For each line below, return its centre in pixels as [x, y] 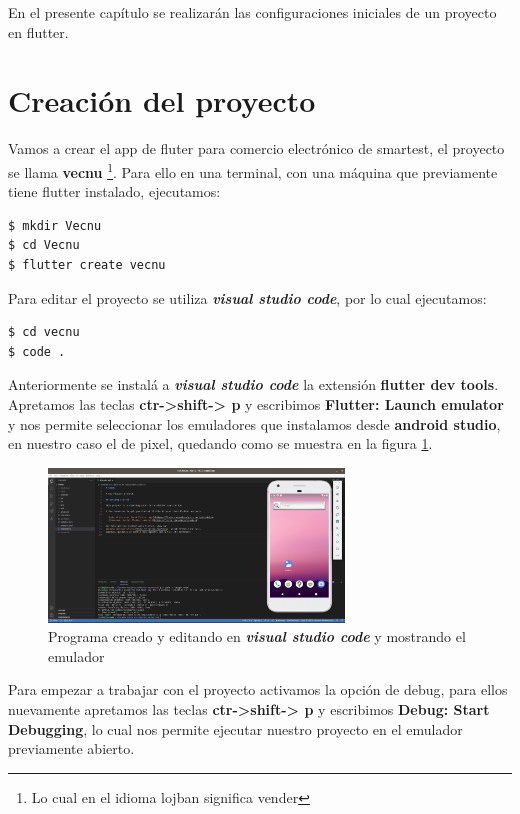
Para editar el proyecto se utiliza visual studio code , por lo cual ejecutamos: [247, 297]
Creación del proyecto [162, 100]
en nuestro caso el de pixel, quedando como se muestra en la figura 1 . [220, 443]
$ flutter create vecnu [87, 264]
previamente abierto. [71, 748]
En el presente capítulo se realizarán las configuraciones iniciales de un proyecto [252, 12]
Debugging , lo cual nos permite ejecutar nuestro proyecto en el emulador [235, 728]
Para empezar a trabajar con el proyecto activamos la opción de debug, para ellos [258, 689]
